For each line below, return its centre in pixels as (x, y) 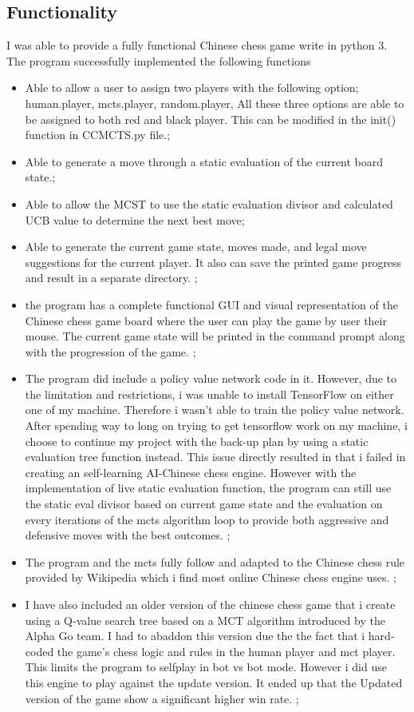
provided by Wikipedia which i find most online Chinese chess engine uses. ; (211, 577)
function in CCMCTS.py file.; (98, 135)
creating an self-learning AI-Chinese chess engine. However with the (191, 472)
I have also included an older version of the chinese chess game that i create (210, 605)
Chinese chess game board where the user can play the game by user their (206, 320)
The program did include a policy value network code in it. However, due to (211, 378)
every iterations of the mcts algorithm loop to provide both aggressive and (207, 519)
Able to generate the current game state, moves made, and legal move (196, 247)
